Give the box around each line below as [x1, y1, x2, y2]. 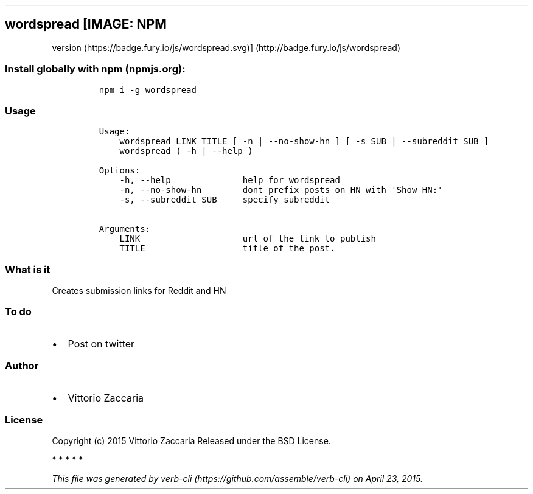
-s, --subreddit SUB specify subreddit [119, 195, 330, 205]
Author [5, 360, 39, 372]
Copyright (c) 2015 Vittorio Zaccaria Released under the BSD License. [52, 436, 331, 447]
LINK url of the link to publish [119, 234, 376, 244]
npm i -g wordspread [99, 85, 197, 95]
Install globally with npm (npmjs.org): [5, 63, 186, 75]
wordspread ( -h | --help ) [119, 146, 253, 156]
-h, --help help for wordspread [119, 175, 340, 186]
